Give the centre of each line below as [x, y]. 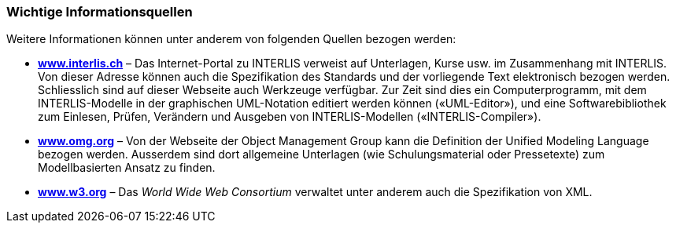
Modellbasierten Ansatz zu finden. [127, 168]
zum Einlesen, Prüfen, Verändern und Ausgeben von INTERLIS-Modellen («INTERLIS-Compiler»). [290, 117]
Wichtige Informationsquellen [100, 12]
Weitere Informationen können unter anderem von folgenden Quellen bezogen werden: [231, 39]
